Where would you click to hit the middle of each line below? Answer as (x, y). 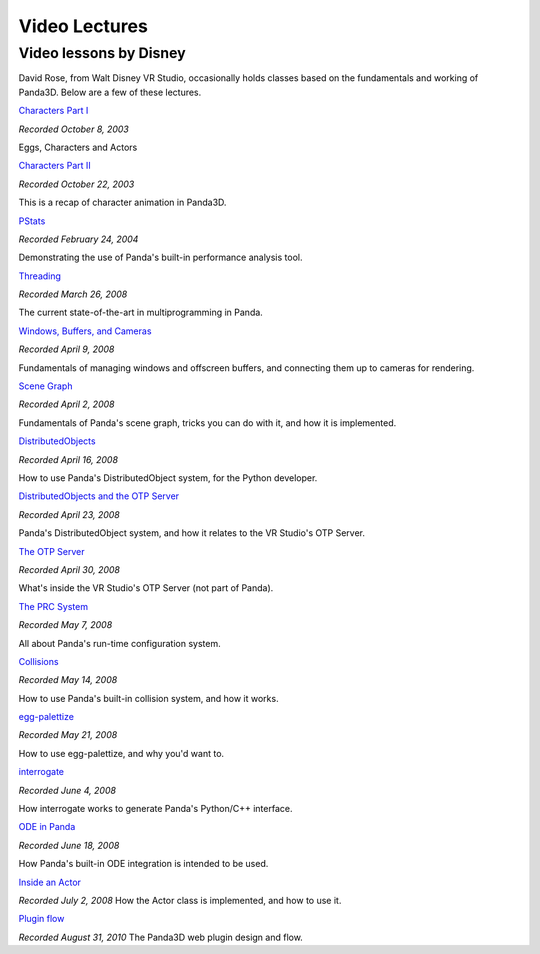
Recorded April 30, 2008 (69, 569)
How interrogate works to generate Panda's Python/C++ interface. (155, 809)
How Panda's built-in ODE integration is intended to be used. (143, 864)
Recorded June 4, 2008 (67, 790)
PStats (32, 221)
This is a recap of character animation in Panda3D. (122, 202)
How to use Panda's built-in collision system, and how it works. (148, 698)
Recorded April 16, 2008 (68, 459)
